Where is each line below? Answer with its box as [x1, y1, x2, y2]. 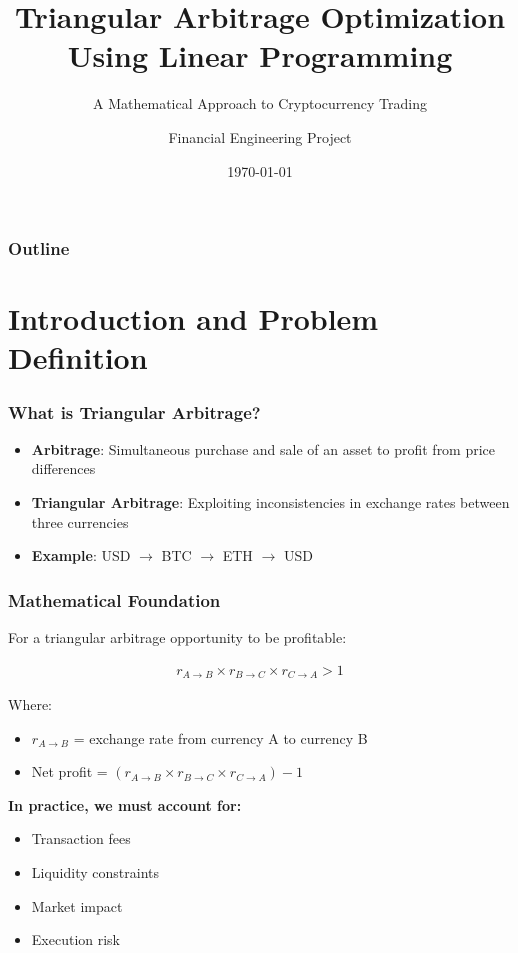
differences [31, 458, 96, 479]
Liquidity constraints [31, 862, 159, 883]
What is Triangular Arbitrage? [8, 399, 261, 424]
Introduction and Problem [8, 298, 379, 339]
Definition [8, 337, 148, 378]
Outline [8, 236, 70, 261]
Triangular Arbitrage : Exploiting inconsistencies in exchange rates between [31, 491, 510, 512]
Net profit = [31, 761, 108, 782]
